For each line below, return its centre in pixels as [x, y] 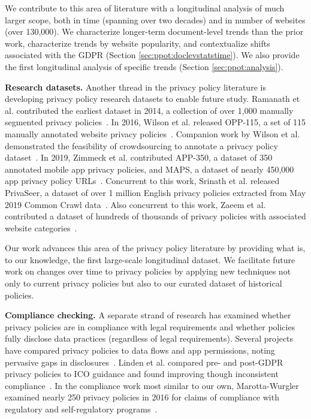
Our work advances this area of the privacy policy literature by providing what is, [155, 248]
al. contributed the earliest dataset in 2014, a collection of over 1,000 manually [149, 110]
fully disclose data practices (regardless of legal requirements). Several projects [149, 338]
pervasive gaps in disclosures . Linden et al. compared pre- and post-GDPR [144, 362]
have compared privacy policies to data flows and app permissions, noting [140, 350]
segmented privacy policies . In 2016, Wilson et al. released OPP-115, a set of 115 [155, 122]
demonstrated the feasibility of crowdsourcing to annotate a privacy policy [141, 145]
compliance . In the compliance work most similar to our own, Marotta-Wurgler [152, 385]
